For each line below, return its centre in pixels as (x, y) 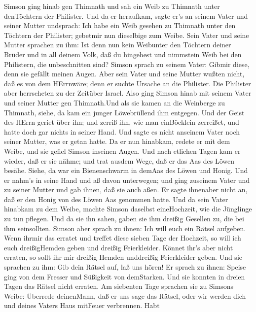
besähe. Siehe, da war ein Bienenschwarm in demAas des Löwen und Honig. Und (126, 170)
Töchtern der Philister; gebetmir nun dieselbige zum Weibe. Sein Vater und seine (127, 35)
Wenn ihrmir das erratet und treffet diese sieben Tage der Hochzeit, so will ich (123, 238)
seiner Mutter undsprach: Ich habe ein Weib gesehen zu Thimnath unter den (120, 25)
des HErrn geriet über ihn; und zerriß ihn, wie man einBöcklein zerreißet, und (122, 122)
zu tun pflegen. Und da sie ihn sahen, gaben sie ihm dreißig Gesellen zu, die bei (124, 219)
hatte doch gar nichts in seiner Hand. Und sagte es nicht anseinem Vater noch (122, 131)
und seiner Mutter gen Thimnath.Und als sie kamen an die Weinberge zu (114, 102)
